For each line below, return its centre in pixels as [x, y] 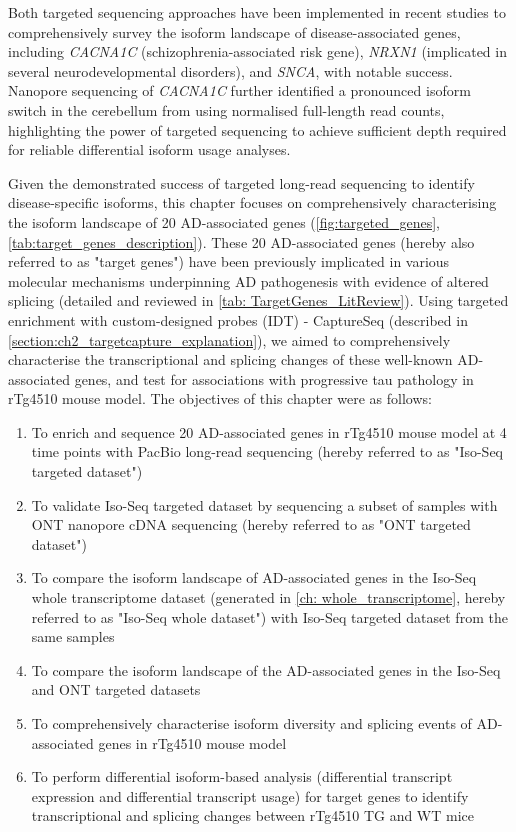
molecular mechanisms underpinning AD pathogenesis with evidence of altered [248, 280]
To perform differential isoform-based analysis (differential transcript [242, 776]
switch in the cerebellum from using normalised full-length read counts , [226, 109]
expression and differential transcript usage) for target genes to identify [250, 795]
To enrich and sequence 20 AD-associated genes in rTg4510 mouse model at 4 [269, 431]
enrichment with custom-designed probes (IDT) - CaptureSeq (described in [238, 319]
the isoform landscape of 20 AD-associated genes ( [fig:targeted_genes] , [224, 221]
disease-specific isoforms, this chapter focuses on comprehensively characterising [252, 202]
